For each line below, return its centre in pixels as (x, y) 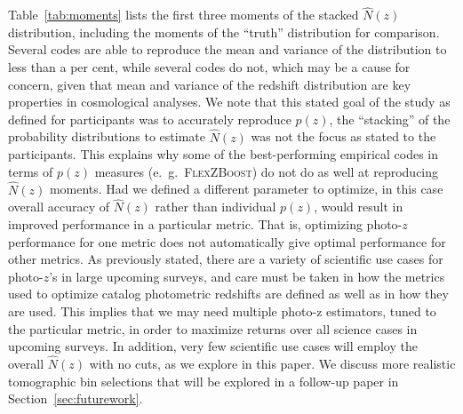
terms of (31, 171)
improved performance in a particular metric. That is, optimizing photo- (205, 224)
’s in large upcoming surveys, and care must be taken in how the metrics (247, 276)
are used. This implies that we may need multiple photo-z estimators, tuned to (222, 310)
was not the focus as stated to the (343, 136)
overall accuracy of (59, 207)
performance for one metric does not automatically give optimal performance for (227, 241)
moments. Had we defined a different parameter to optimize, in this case (246, 189)
